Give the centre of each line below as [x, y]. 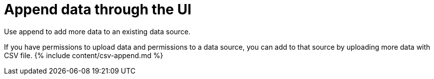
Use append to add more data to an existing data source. [97, 31]
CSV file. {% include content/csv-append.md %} [84, 55]
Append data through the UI [98, 9]
